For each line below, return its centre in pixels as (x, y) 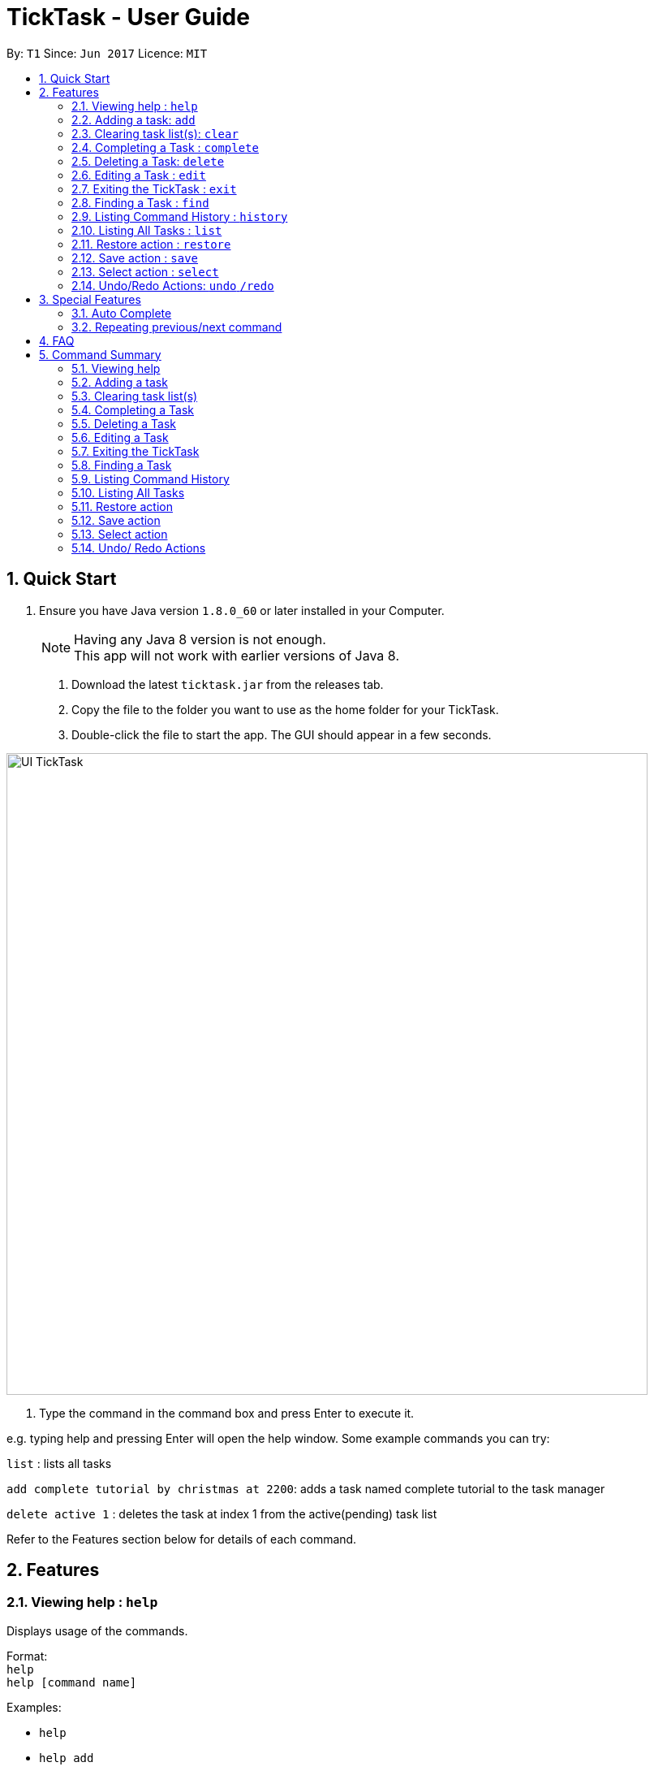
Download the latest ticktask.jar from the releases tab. (228, 684)
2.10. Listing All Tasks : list (147, 230)
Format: (27, 1656)
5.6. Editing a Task (120, 437)
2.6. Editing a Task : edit (139, 175)
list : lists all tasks (59, 1463)
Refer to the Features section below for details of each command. (182, 1539)
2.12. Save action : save (135, 258)
